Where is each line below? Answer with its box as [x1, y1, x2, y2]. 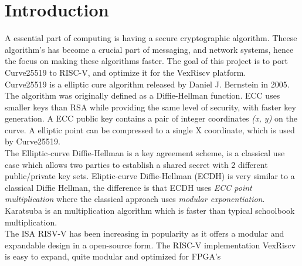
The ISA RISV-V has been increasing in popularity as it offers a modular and [5, 227, 284, 240]
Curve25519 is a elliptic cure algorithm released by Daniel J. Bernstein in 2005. [5, 78, 290, 90]
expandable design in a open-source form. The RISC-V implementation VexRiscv [5, 238, 296, 251]
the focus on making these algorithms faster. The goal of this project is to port [5, 55, 288, 67]
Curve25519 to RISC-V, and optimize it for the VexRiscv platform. [5, 66, 246, 78]
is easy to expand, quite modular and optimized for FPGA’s [5, 250, 221, 262]
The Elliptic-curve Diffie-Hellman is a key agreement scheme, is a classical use [5, 147, 285, 159]
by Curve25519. [5, 135, 60, 147]
